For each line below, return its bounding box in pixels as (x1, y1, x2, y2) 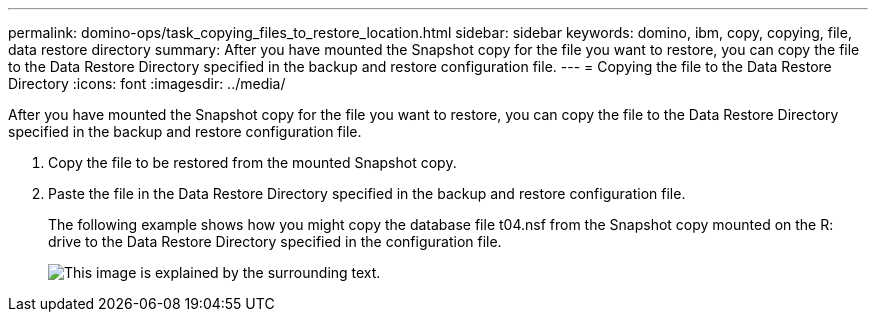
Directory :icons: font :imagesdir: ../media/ (8, 75, 286, 92)
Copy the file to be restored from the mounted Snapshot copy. (48, 154, 457, 171)
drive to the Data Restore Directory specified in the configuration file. (48, 233, 502, 250)
